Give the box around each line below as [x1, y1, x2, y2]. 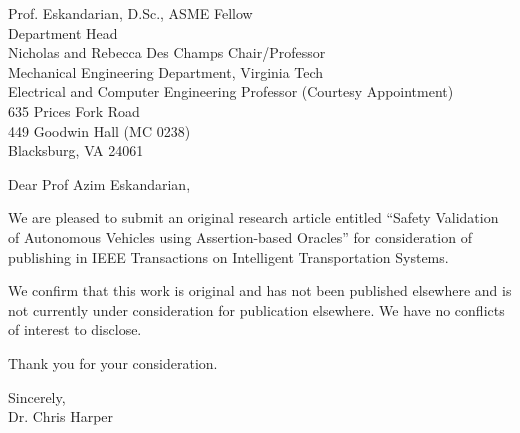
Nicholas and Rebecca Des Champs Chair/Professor [8, 42, 326, 63]
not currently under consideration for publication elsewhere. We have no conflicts [8, 299, 505, 320]
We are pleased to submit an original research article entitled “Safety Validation [8, 207, 499, 228]
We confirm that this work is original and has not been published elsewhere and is [8, 280, 512, 301]
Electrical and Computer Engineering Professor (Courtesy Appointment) [8, 81, 454, 102]
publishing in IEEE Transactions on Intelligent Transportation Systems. [8, 246, 449, 267]
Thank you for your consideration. [8, 352, 218, 373]
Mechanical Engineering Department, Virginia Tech [8, 61, 324, 82]
